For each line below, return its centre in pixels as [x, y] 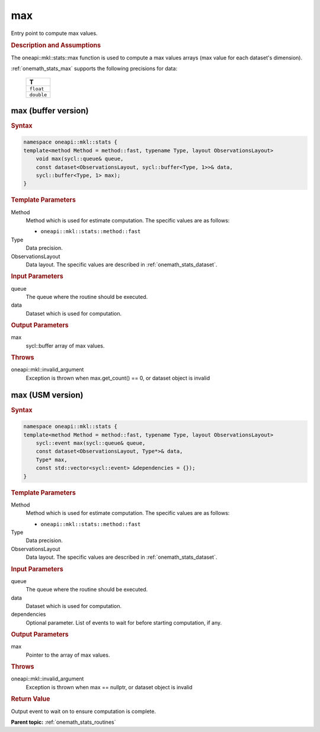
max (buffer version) [50, 111]
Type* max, [52, 459]
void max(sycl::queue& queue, [80, 159]
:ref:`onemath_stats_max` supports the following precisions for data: [94, 68]
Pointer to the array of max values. [68, 655]
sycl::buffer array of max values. [65, 346]
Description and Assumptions [56, 46]
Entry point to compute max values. [54, 33]
